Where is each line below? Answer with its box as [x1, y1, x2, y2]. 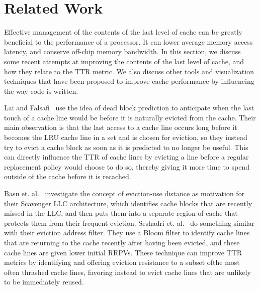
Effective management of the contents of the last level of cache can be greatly [4, 27, 242, 37]
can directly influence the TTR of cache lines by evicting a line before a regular [4, 152, 249, 162]
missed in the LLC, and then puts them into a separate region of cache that [4, 208, 238, 218]
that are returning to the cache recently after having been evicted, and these [4, 237, 240, 247]
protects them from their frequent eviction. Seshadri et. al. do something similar [4, 217, 254, 228]
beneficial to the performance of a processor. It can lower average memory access [4, 36, 253, 47]
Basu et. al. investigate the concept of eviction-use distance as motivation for [4, 188, 245, 199]
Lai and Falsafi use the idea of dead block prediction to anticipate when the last [4, 102, 254, 113]
